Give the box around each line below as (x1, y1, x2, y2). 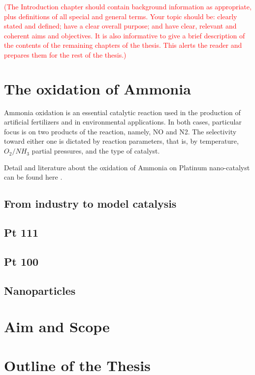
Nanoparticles (4, 282, 76, 298)
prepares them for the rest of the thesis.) (4, 49, 127, 60)
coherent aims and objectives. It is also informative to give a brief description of (4, 30, 245, 40)
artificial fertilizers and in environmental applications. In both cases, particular (4, 117, 242, 127)
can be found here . (4, 172, 63, 182)
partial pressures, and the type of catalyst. (32, 146, 160, 156)
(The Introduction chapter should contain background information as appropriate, (4, 1, 252, 11)
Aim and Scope (4, 316, 110, 337)
